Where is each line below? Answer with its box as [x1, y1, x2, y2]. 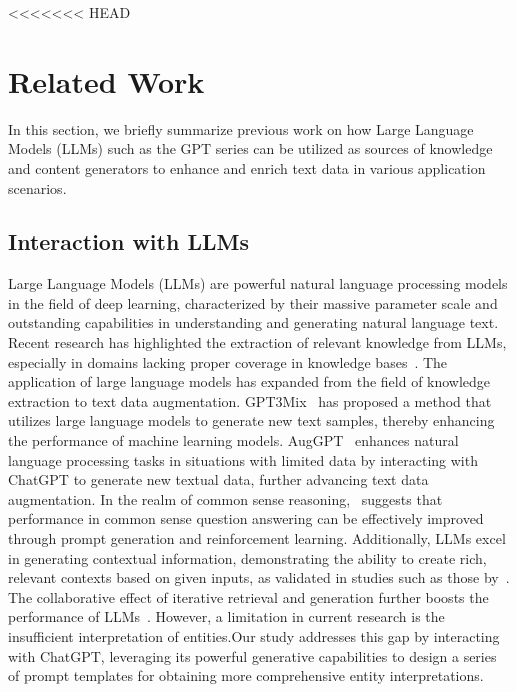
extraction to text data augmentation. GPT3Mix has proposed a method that [8, 390, 492, 411]
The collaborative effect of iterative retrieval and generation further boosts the [8, 586, 489, 607]
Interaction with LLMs [8, 226, 249, 257]
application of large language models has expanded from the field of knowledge [8, 371, 491, 392]
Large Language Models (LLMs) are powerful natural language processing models [8, 273, 508, 294]
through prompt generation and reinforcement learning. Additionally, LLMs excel [8, 528, 506, 549]
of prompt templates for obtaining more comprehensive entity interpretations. [8, 665, 484, 686]
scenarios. [8, 177, 67, 198]
